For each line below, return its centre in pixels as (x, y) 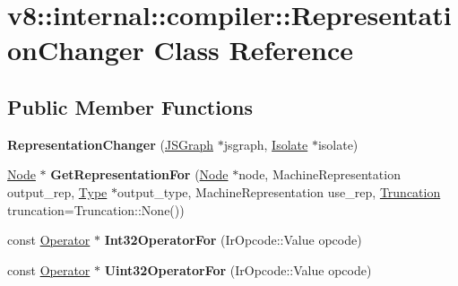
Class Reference (254, 50)
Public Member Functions (130, 106)
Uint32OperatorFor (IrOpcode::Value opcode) (238, 269)
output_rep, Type (57, 191)
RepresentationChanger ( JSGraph (111, 144)
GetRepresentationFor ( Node (139, 174)
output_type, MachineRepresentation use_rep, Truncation (279, 191)
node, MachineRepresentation (320, 174)
